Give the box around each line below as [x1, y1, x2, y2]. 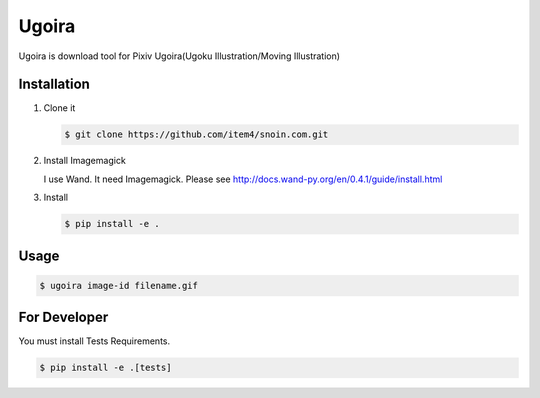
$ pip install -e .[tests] [39, 362, 172, 374]
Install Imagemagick [43, 155, 127, 167]
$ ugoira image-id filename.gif [39, 280, 199, 291]
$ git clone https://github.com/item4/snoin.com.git [64, 129, 329, 140]
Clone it [43, 102, 76, 114]
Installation [18, 76, 90, 93]
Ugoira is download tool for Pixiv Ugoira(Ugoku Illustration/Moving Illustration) [18, 50, 340, 62]
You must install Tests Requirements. [18, 335, 171, 347]
